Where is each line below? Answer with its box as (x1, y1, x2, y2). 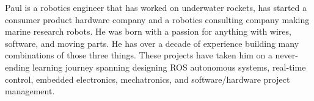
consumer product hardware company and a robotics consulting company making (5, 13, 310, 26)
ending (5, 60, 30, 73)
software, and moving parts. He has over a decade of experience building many (5, 37, 299, 49)
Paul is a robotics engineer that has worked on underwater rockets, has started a (5, 1, 307, 13)
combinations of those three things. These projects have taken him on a (5, 49, 272, 61)
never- (275, 49, 298, 61)
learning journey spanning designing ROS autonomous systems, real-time (32, 60, 306, 73)
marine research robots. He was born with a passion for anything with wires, (5, 25, 291, 38)
